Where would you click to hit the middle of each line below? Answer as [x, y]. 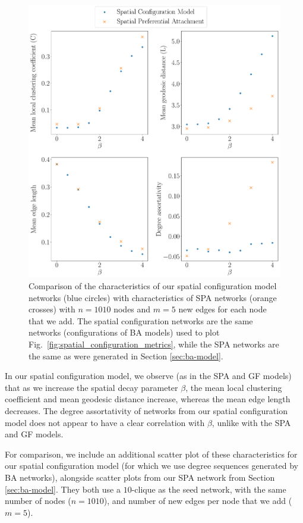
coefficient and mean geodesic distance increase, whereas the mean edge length [148, 399]
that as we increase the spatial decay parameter [91, 387]
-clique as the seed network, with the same [209, 489]
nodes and [132, 309]
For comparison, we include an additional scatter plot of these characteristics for [151, 454]
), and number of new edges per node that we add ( [198, 501]
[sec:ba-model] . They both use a [63, 489]
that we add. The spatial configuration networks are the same [141, 320]
